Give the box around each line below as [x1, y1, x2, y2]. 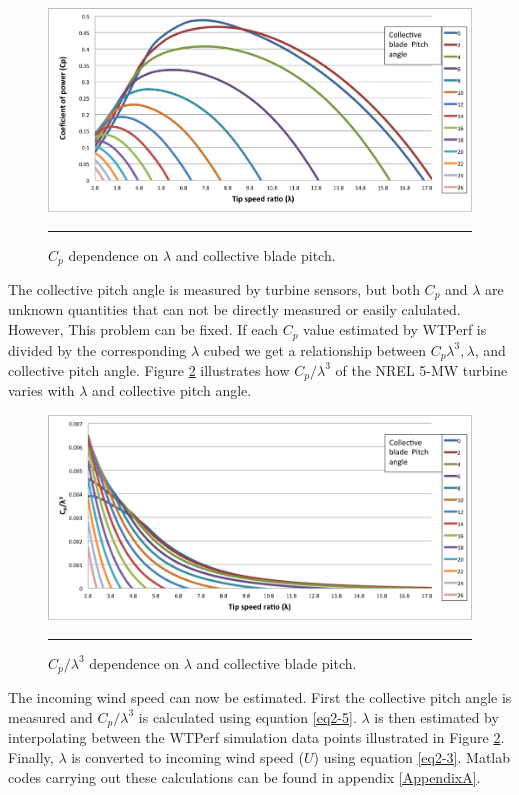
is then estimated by [374, 706, 499, 727]
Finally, [8, 746, 54, 767]
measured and [8, 706, 93, 727]
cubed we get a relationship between [203, 339, 426, 360]
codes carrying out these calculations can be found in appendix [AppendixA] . [8, 766, 481, 787]
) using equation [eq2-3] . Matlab [313, 746, 511, 767]
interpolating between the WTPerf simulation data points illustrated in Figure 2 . [8, 727, 505, 748]
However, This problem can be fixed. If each [8, 319, 279, 340]
